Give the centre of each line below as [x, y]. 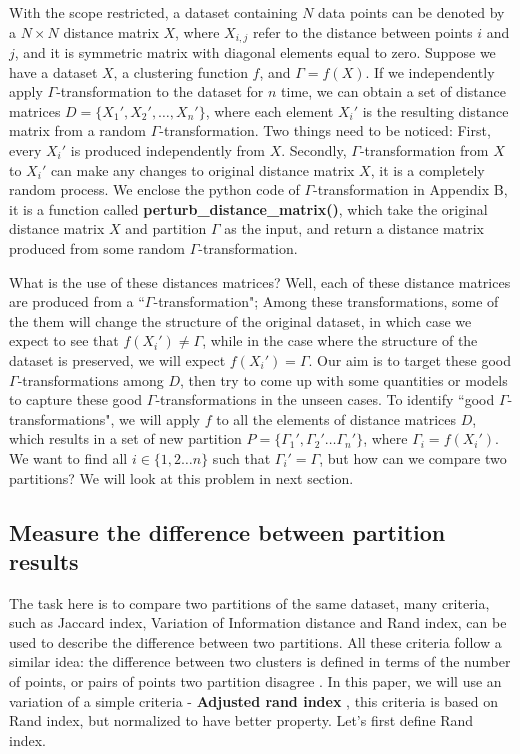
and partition [166, 228]
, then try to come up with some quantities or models [343, 379]
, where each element [269, 110]
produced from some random [97, 247]
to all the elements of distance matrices [336, 418]
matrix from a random [78, 130]
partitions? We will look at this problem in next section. [181, 477]
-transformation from [424, 150]
